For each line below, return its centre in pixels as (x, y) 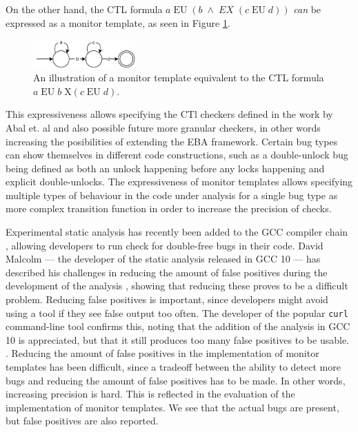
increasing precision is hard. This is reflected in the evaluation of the (150, 394)
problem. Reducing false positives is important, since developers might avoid (167, 299)
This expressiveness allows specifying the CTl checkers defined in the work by (169, 114)
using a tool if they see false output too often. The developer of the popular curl (177, 312)
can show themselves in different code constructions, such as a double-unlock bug (177, 155)
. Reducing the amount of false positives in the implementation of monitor (162, 353)
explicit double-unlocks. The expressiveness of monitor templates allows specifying (179, 182)
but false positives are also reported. (82, 421)
